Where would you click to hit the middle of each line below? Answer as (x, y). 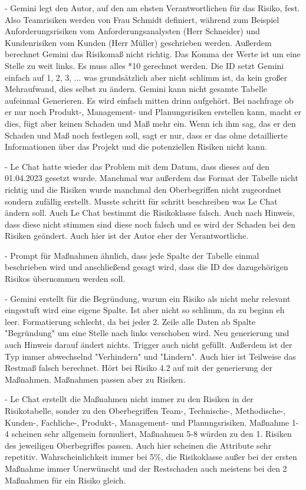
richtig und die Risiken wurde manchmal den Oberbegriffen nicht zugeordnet (143, 189)
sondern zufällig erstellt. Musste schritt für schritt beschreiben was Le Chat (141, 201)
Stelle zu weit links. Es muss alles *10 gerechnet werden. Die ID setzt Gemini (144, 65)
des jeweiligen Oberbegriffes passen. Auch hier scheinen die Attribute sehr (138, 445)
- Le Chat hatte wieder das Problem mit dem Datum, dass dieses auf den (137, 166)
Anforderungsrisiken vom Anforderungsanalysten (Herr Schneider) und (132, 31)
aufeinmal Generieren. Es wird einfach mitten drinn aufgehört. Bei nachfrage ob (149, 100)
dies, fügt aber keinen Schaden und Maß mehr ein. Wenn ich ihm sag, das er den (150, 123)
